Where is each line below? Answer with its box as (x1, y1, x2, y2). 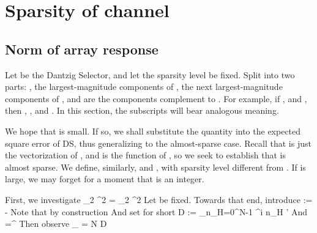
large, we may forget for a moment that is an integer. (5, 172, 204, 185)
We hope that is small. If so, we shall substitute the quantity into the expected (5, 124, 301, 137)
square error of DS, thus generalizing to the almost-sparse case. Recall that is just (5, 136, 311, 149)
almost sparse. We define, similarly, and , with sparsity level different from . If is (5, 160, 306, 173)
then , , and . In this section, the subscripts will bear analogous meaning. (5, 104, 279, 117)
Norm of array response (5, 39, 158, 58)
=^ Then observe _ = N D (5, 217, 107, 230)
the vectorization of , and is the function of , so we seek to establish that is (5, 149, 286, 161)
